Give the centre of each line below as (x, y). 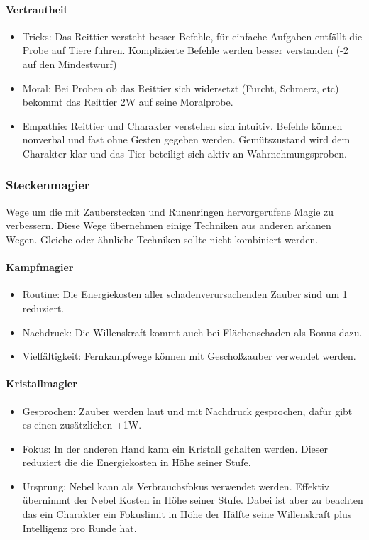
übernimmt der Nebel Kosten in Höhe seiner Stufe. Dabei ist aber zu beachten (193, 500)
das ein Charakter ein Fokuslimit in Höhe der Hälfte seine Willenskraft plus (187, 514)
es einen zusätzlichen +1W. (82, 425)
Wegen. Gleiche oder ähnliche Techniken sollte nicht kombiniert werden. (162, 239)
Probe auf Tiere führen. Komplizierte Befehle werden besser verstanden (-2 (185, 50)
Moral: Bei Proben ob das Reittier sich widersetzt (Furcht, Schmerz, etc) (181, 88)
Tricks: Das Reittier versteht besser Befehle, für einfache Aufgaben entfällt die (192, 36)
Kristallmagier (42, 384)
